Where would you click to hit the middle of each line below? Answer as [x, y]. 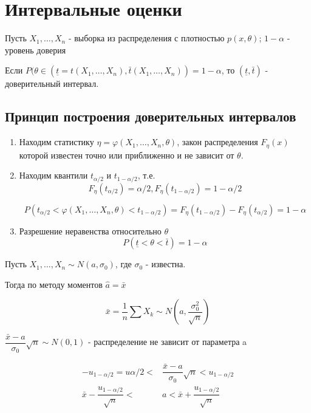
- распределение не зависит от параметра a [167, 342]
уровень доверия [36, 49]
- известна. [166, 264]
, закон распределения [217, 142]
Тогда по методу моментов [54, 284]
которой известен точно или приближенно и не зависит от [127, 155]
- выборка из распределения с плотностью [146, 38]
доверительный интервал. [52, 84]
